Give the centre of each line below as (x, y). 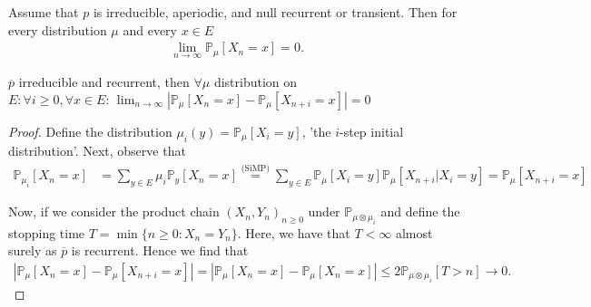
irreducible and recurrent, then (104, 82)
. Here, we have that (294, 232)
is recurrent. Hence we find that (160, 250)
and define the (420, 211)
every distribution (58, 29)
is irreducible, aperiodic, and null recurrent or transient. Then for (275, 12)
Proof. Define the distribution (90, 132)
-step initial (372, 132)
